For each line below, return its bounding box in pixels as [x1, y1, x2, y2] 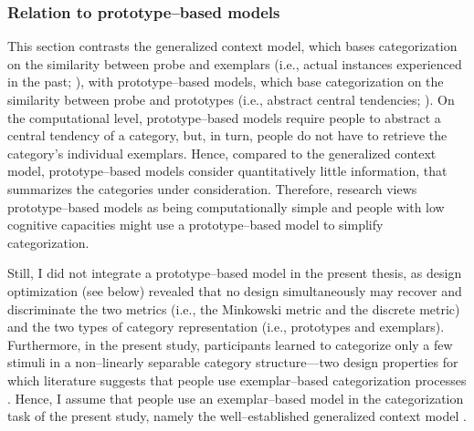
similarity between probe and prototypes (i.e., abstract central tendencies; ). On [7, 90, 455, 108]
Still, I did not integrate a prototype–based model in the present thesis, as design [7, 263, 462, 282]
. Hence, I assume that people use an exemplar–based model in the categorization [7, 388, 464, 407]
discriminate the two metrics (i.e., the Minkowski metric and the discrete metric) [7, 299, 460, 318]
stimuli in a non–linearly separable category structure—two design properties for [7, 353, 458, 372]
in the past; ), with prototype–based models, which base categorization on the [7, 72, 444, 91]
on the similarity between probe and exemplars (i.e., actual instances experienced [7, 54, 462, 73]
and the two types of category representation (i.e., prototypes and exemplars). [7, 317, 445, 336]
